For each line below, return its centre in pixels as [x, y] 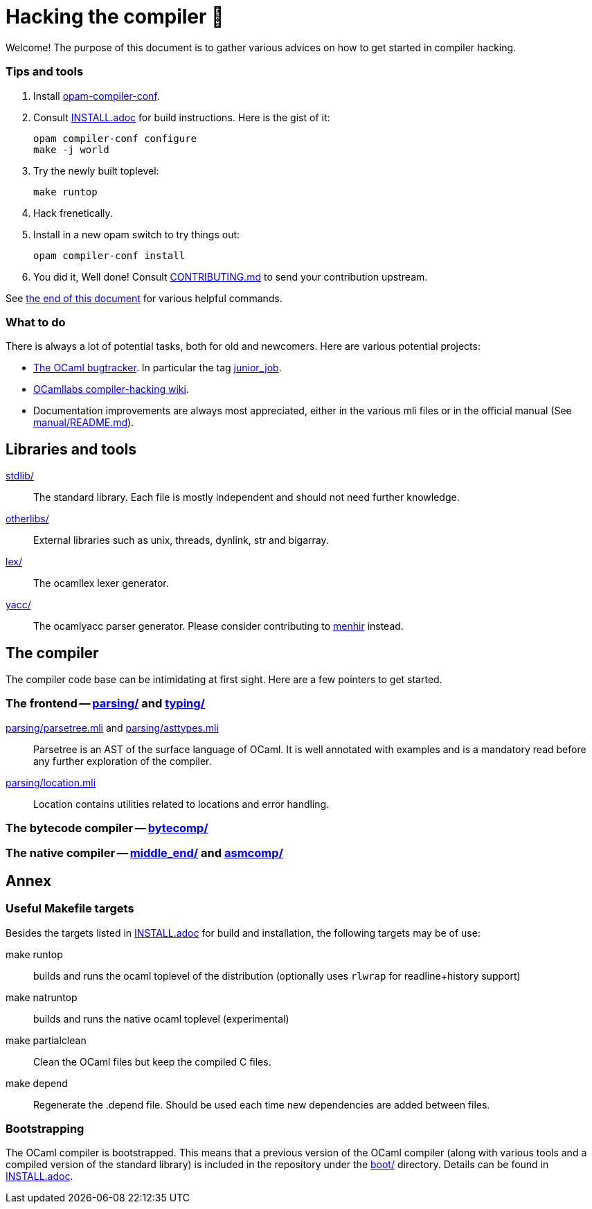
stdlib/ [20, 476]
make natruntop [42, 997]
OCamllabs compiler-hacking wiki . [111, 389]
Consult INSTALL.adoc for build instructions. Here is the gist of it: [182, 117]
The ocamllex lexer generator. [101, 583]
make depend [37, 1083]
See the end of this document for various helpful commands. [144, 298]
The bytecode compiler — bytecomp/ [107, 828]
